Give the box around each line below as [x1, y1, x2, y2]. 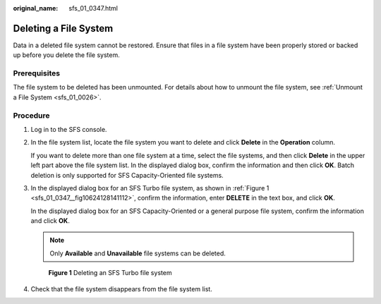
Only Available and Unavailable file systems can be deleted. [49, 249, 226, 257]
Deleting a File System [13, 22, 114, 35]
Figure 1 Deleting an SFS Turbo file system [48, 269, 172, 277]
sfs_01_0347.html [68, 4, 118, 12]
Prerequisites [13, 68, 60, 78]
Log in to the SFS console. [30, 125, 107, 133]
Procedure [13, 110, 50, 120]
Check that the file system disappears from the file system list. [30, 284, 213, 293]
